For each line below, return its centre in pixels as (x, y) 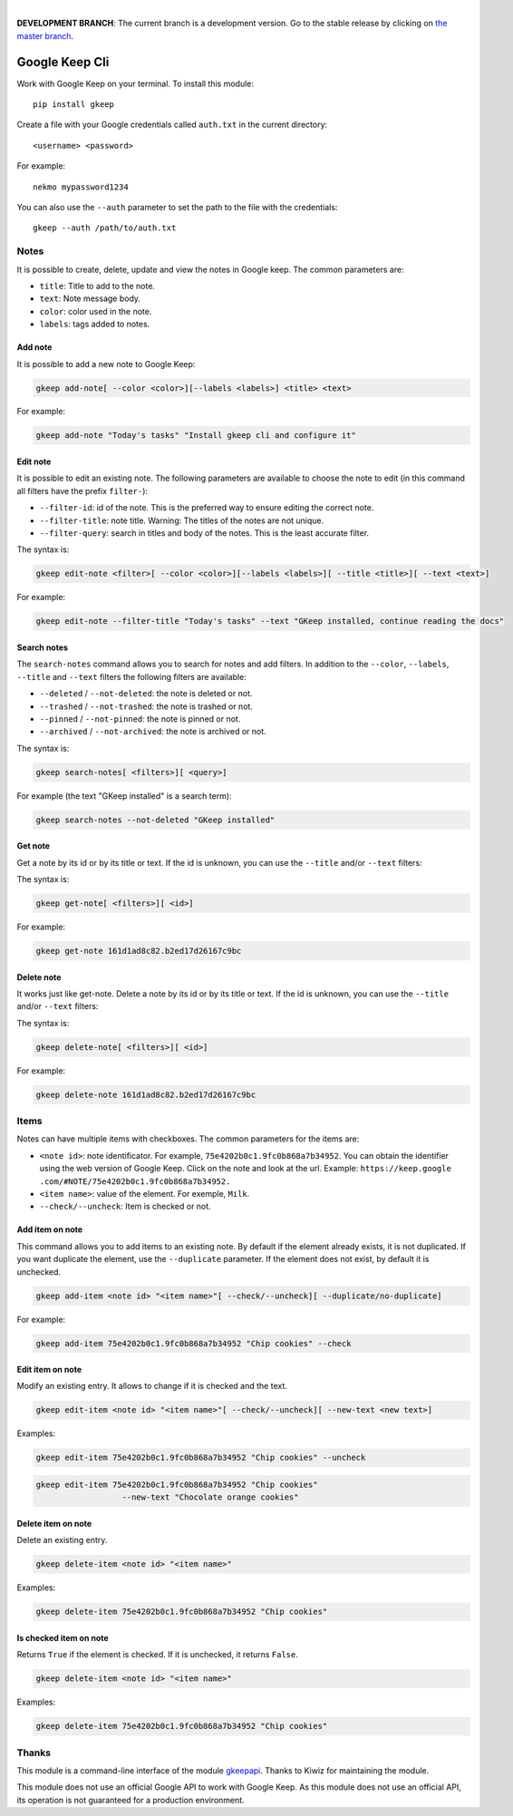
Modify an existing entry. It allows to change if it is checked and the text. (152, 1386)
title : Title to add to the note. (97, 286)
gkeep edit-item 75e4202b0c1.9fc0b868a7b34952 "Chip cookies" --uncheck (201, 1458)
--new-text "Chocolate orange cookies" (210, 1497)
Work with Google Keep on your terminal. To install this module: (135, 83)
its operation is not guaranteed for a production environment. (131, 1800)
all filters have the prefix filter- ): (82, 490)
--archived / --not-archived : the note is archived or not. (153, 732)
